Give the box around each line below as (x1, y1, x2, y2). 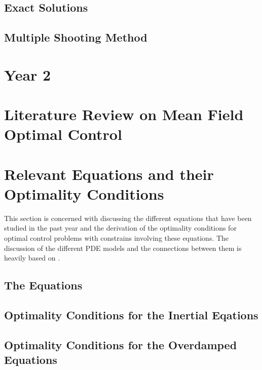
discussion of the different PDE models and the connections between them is (4, 242, 242, 253)
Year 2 (4, 64, 51, 85)
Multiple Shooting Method (4, 29, 147, 45)
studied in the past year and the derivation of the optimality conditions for (4, 223, 237, 233)
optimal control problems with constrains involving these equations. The (4, 233, 229, 243)
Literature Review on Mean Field (4, 104, 244, 125)
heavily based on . (4, 252, 60, 263)
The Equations (4, 277, 83, 293)
